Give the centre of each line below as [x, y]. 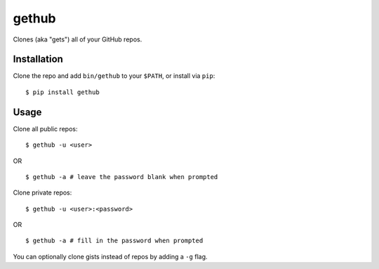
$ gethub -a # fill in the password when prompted [114, 241]
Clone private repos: [42, 192]
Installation [38, 59]
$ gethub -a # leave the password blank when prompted [122, 177]
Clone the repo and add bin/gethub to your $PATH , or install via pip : [114, 76]
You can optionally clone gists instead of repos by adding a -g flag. [110, 256]
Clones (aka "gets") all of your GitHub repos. [78, 39]
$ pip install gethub [62, 92]
